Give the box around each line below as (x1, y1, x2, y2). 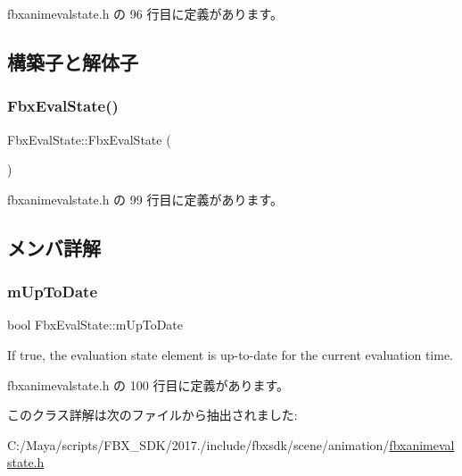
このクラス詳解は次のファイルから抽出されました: (7, 405, 298, 424)
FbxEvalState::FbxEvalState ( (7, 129, 171, 148)
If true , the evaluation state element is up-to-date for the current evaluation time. (7, 345, 454, 363)
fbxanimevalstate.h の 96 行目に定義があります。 (7, 4, 284, 22)
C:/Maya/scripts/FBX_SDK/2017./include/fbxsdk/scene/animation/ (7, 435, 390, 454)
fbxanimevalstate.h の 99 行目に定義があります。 (7, 189, 284, 208)
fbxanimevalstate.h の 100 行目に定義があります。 (7, 375, 290, 394)
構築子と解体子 (7, 47, 138, 75)
